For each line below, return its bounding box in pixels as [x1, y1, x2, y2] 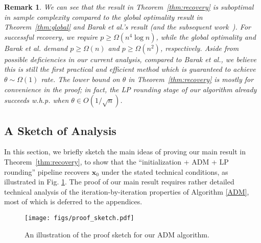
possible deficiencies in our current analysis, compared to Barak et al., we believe [4, 53, 256, 64]
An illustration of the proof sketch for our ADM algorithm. [25, 229, 209, 239]
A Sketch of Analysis [4, 122, 116, 138]
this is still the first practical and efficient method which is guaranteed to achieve [4, 64, 256, 74]
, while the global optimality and [156, 31, 256, 42]
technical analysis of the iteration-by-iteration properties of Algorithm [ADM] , [4, 186, 249, 197]
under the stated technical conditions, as [101, 166, 228, 177]
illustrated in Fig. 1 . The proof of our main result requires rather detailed [4, 176, 234, 187]
